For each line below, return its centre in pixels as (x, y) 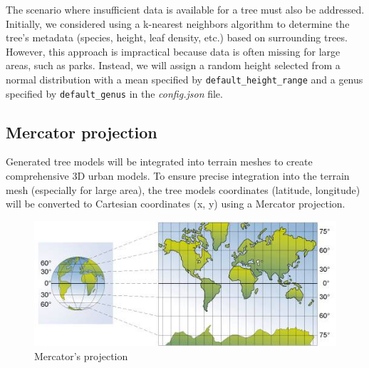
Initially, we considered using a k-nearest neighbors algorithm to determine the (178, 23)
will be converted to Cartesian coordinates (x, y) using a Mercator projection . (176, 204)
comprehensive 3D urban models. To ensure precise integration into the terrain (178, 176)
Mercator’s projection (81, 356)
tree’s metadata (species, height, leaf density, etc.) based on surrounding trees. (177, 37)
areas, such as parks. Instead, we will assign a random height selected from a (173, 65)
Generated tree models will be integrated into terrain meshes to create (159, 162)
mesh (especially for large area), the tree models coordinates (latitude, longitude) (183, 189)
